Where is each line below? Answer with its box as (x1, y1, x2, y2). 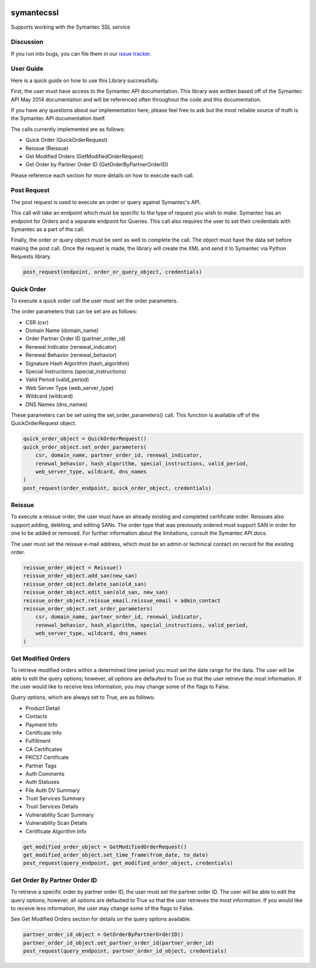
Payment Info (25, 721, 58, 728)
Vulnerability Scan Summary (25, 811, 94, 818)
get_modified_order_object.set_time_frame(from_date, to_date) (23, 852, 209, 858)
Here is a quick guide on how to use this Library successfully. (11, 77, 159, 84)
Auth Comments (25, 770, 65, 777)
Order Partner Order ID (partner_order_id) (25, 335, 126, 342)
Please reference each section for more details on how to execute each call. (11, 172, 194, 179)
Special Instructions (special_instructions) (25, 368, 126, 375)
